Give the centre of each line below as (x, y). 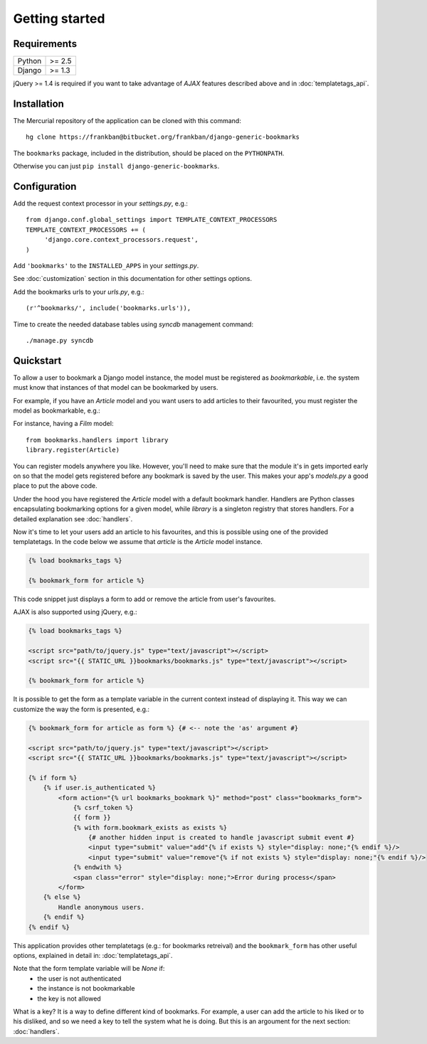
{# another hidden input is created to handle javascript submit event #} (221, 838)
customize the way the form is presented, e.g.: (81, 709)
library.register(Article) (73, 450)
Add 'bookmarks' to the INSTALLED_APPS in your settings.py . (106, 266)
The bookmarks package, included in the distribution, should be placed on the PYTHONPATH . (149, 153)
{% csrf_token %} (103, 808)
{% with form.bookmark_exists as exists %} (150, 827)
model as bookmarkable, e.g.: (57, 411)
